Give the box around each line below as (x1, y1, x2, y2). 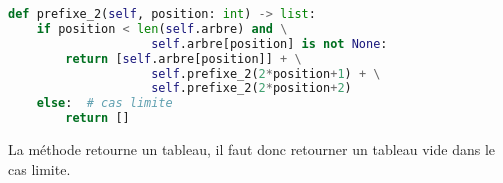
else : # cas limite (36, 96, 173, 111)
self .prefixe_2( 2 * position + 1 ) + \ (151, 66, 381, 81)
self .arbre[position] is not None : (151, 36, 388, 51)
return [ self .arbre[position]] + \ (65, 51, 302, 66)
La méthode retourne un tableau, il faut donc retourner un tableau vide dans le (8, 139, 496, 159)
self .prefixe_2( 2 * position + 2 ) (151, 81, 352, 96)
